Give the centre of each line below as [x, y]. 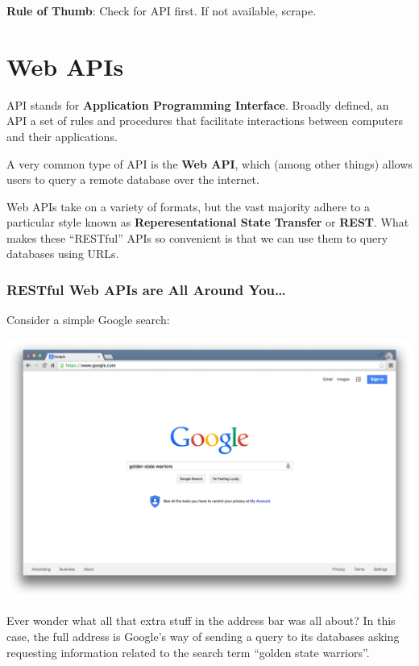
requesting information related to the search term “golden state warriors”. [188, 652]
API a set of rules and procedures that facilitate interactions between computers [205, 121]
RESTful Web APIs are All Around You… [146, 289]
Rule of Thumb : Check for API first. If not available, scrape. [162, 10]
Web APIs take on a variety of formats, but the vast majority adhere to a [188, 206]
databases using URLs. [63, 254]
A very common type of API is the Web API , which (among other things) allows [209, 163]
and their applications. [62, 136]
